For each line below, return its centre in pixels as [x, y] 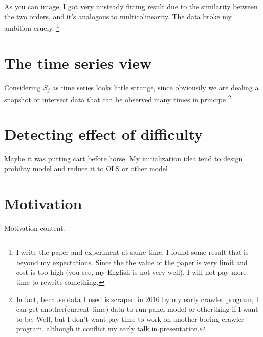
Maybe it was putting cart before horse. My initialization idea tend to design [123, 158]
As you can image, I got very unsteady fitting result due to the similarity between [131, 6]
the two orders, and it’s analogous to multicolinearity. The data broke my [118, 16]
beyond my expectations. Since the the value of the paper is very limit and [132, 262]
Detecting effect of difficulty [104, 134]
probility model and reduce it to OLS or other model [86, 168]
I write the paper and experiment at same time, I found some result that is [132, 252]
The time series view [78, 63]
